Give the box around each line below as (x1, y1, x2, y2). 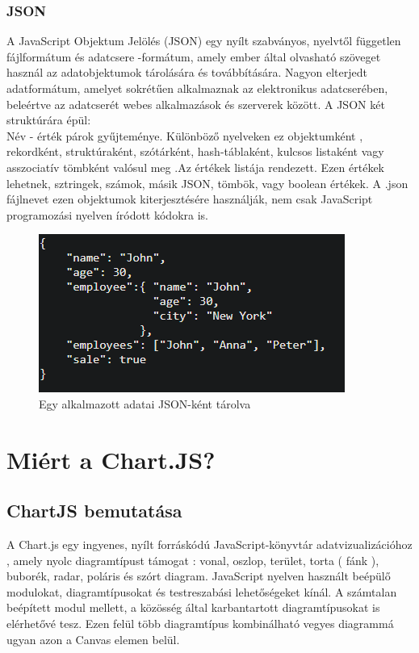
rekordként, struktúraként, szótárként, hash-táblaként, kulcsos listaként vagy (6, 143, 384, 160)
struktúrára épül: (6, 111, 91, 128)
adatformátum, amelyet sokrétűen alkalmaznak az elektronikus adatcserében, (6, 80, 388, 96)
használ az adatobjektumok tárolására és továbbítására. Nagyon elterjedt (6, 64, 367, 81)
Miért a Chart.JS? (6, 442, 216, 475)
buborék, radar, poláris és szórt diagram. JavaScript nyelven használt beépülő (6, 567, 391, 584)
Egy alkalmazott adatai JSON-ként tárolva (39, 395, 251, 412)
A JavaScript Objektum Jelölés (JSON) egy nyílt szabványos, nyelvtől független (6, 32, 401, 49)
